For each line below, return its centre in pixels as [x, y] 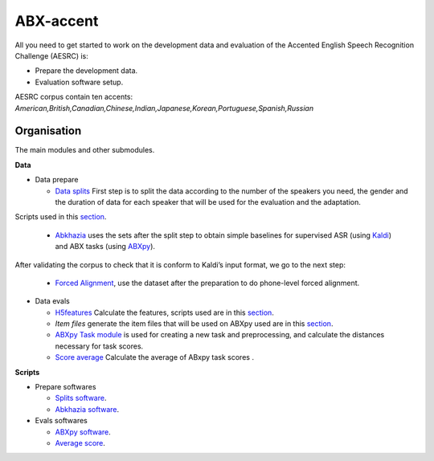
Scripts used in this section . [61, 217]
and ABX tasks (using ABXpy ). [105, 247]
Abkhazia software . [87, 409]
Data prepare [57, 180]
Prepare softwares [66, 387]
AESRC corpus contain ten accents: [74, 97]
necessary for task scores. [99, 346]
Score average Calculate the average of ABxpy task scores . [155, 357]
